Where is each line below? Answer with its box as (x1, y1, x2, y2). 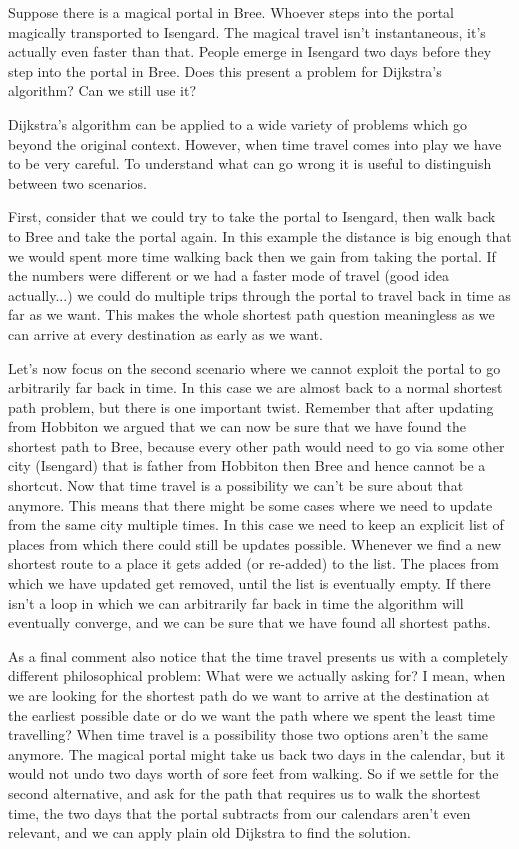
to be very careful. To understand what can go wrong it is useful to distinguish (8, 153, 492, 174)
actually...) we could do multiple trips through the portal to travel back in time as (8, 284, 511, 305)
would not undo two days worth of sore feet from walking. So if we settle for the (8, 763, 499, 784)
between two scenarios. (8, 172, 147, 193)
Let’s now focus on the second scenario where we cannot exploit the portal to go (8, 357, 501, 378)
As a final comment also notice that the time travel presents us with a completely (8, 645, 509, 666)
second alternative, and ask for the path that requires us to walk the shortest (8, 782, 481, 803)
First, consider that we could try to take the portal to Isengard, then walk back (8, 206, 496, 227)
